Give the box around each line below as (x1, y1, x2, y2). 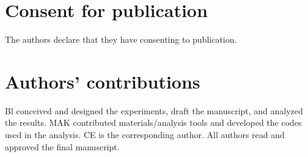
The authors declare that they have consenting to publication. (5, 33, 237, 46)
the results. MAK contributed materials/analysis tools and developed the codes (5, 116, 302, 129)
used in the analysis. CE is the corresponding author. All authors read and (5, 128, 285, 141)
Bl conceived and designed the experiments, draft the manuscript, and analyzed (5, 104, 303, 117)
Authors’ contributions (5, 68, 200, 93)
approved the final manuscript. (5, 140, 120, 153)
